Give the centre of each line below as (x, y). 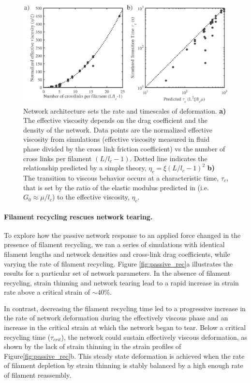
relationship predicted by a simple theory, (85, 168)
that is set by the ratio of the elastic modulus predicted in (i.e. (116, 187)
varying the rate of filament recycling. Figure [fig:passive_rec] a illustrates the (118, 263)
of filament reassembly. (38, 375)
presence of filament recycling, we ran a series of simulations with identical (114, 244)
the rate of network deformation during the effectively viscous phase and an (116, 318)
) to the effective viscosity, (91, 197)
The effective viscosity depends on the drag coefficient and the (115, 120)
